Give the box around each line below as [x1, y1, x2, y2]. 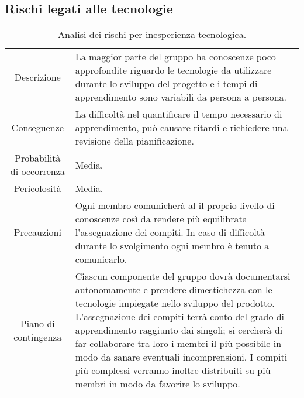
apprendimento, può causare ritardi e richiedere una [75, 121, 288, 135]
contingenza [13, 330, 62, 344]
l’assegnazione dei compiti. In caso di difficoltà [75, 225, 265, 239]
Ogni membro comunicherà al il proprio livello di [75, 198, 275, 212]
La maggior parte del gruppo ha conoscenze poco [75, 50, 276, 64]
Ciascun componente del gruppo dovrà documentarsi [75, 269, 291, 283]
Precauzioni [13, 225, 61, 239]
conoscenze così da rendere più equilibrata [75, 212, 247, 226]
